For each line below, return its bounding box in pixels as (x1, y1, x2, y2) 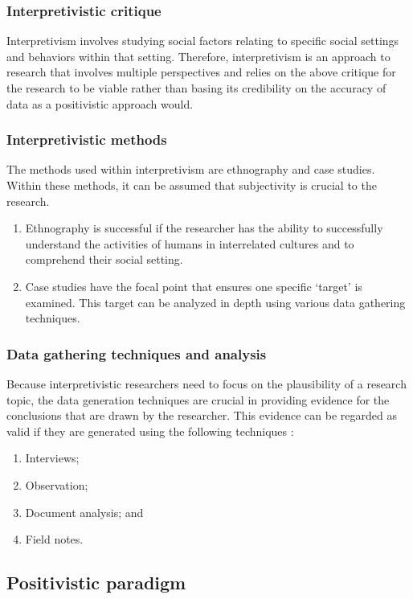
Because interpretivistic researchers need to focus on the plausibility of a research (6, 375, 407, 392)
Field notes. (25, 531, 84, 548)
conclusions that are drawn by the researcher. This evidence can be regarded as (6, 407, 397, 424)
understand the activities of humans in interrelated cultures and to (25, 235, 354, 252)
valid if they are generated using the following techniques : (6, 422, 294, 439)
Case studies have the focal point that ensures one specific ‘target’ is (25, 277, 362, 294)
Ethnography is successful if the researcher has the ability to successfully (25, 219, 383, 236)
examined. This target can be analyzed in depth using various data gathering (25, 293, 406, 310)
